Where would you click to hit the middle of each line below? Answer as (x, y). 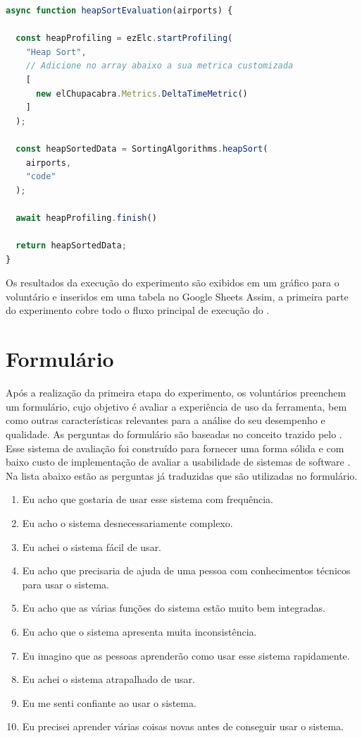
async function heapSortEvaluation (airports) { (119, 11)
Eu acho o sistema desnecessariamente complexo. (127, 522)
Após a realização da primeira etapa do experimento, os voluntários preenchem (176, 393)
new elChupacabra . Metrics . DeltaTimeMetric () (142, 93)
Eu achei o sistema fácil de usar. (92, 546)
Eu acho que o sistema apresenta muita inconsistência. (139, 631)
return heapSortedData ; (71, 246)
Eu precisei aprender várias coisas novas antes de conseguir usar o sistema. (183, 726)
